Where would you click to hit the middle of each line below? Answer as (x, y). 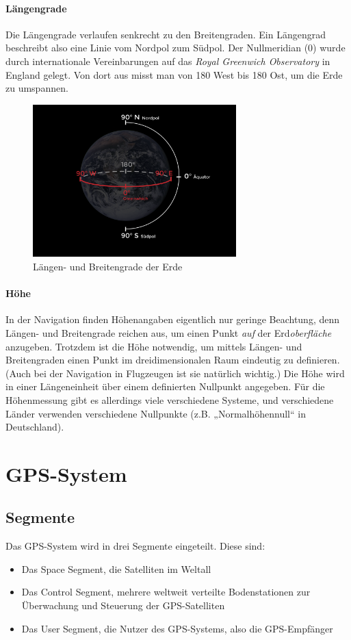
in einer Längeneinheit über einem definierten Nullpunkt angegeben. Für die (165, 386)
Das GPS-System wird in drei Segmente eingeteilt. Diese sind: (135, 546)
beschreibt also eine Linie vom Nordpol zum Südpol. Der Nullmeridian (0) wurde (175, 48)
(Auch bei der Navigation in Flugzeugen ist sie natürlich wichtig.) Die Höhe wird (175, 373)
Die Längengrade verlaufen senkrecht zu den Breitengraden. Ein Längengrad (166, 34)
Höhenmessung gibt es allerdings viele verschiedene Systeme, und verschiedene (170, 399)
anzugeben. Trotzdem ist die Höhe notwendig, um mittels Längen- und (154, 346)
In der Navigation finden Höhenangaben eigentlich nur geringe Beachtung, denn (173, 319)
